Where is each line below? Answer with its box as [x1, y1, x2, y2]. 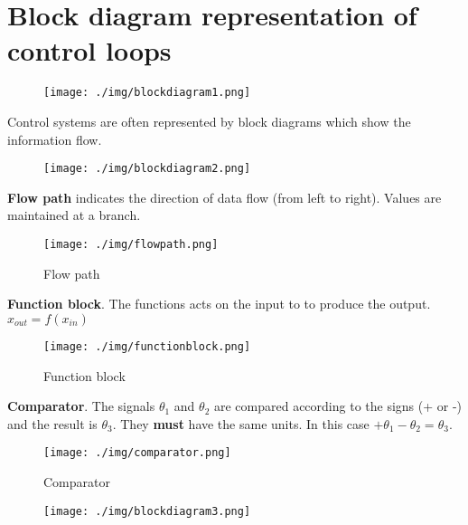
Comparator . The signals [7, 396, 155, 415]
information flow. [7, 129, 102, 148]
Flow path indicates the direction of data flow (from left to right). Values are [7, 187, 442, 206]
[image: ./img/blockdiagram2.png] [43, 162, 251, 176]
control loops [7, 32, 172, 69]
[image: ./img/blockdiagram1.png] [43, 86, 251, 100]
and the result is [7, 414, 98, 433]
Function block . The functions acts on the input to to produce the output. [7, 294, 431, 313]
